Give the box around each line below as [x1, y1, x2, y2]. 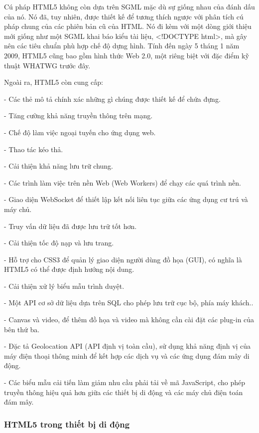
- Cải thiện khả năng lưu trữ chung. [4, 161, 114, 171]
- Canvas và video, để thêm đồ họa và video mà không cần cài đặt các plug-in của [4, 314, 255, 325]
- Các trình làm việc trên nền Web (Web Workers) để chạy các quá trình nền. [4, 177, 241, 188]
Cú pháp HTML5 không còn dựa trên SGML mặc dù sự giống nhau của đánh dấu [4, 1, 255, 11]
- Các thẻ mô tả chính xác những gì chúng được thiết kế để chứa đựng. [4, 93, 221, 104]
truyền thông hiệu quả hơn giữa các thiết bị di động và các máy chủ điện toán [4, 387, 243, 397]
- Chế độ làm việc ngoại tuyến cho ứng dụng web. [4, 127, 156, 137]
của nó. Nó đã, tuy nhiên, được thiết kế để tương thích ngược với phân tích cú [4, 11, 244, 21]
